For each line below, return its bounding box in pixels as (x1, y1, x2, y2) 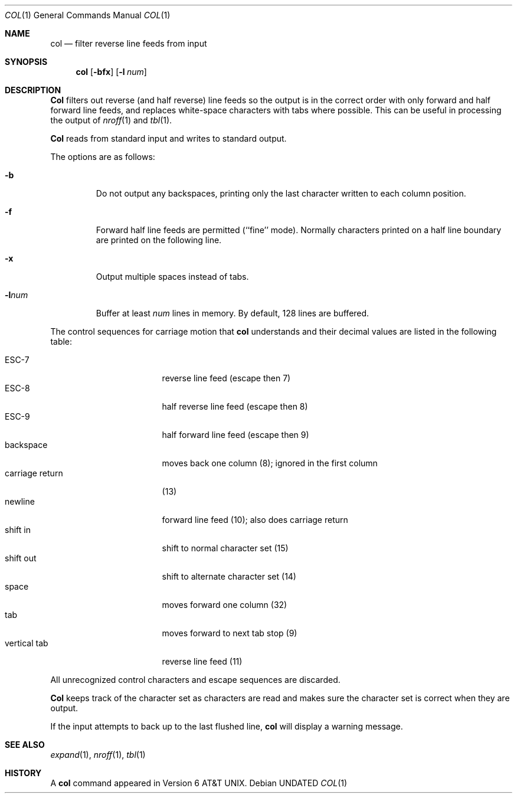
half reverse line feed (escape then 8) (162, 401, 308, 411)
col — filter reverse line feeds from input (50, 38, 207, 48)
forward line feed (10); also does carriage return (162, 515, 348, 525)
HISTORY (5, 768, 42, 778)
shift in (5, 525, 31, 535)
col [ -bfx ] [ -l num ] (76, 67, 147, 77)
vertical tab (5, 638, 48, 648)
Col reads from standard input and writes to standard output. (50, 133, 287, 143)
